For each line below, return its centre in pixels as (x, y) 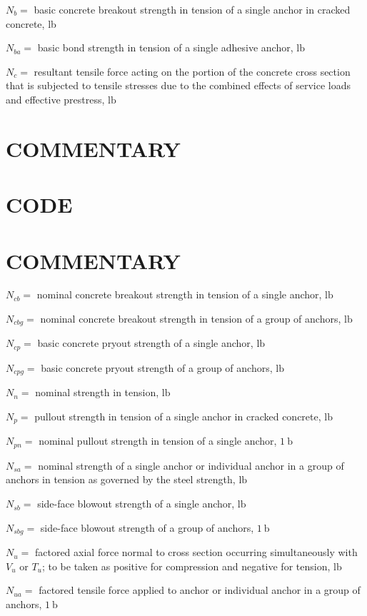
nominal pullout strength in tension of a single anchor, (158, 441)
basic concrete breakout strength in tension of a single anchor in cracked (192, 9)
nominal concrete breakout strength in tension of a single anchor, (179, 294)
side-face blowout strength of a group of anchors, (147, 527)
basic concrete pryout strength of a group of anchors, (157, 367)
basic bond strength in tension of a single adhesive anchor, (165, 47)
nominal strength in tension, (97, 392)
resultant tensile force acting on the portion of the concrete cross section (192, 71)
